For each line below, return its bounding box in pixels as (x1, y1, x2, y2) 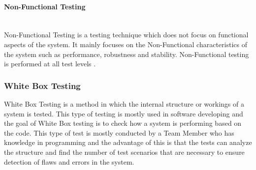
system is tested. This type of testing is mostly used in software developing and (4, 108, 243, 118)
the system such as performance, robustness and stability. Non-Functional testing (4, 49, 249, 59)
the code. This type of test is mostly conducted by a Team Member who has (4, 127, 234, 138)
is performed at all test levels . (4, 58, 96, 69)
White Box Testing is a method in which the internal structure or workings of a (4, 98, 244, 109)
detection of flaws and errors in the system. (4, 156, 134, 167)
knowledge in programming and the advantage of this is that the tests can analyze (4, 137, 252, 147)
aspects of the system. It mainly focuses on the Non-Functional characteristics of (4, 39, 247, 49)
